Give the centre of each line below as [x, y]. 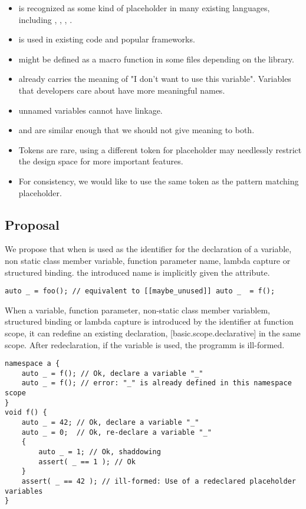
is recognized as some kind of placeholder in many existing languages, [144, 8]
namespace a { [32, 364]
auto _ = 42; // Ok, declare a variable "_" [110, 423]
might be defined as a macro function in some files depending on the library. [156, 59]
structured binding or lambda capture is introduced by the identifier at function [149, 321]
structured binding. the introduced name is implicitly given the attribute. [137, 272]
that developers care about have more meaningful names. [122, 90]
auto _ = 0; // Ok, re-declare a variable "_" [116, 432]
